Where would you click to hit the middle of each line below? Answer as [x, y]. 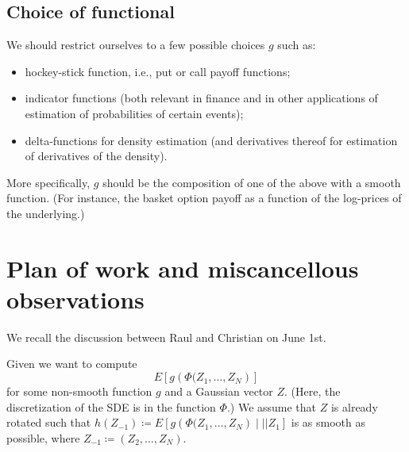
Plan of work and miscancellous [183, 268]
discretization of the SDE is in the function [111, 406]
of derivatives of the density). [96, 156]
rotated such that [49, 422]
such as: [297, 45]
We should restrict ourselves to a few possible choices [136, 45]
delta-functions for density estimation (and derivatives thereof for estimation [211, 140]
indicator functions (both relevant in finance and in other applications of [201, 98]
